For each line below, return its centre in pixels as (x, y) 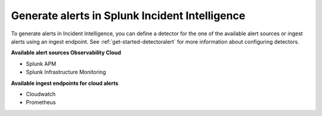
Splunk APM (41, 63)
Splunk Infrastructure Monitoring (66, 72)
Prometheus (41, 102)
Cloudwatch (41, 94)
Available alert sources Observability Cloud (66, 53)
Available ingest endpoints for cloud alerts (65, 83)
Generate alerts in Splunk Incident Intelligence (128, 16)
